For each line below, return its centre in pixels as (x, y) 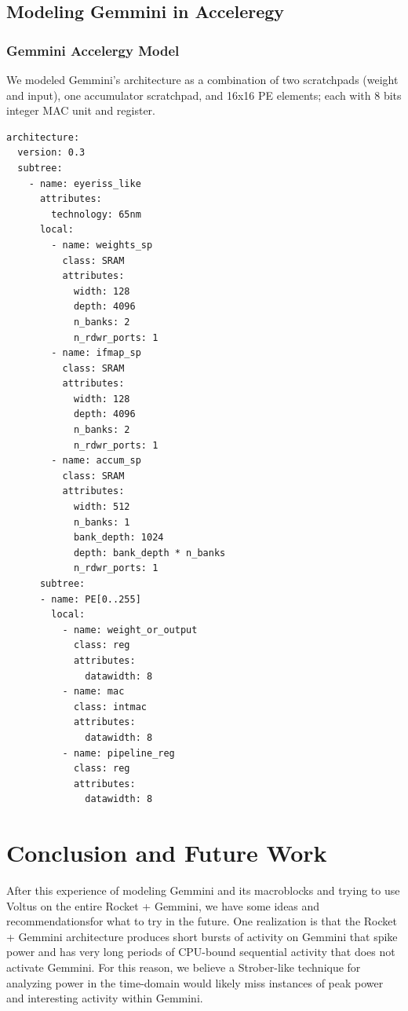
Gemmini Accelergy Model (93, 50)
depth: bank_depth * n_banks (149, 553)
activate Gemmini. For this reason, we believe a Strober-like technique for (184, 967)
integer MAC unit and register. (81, 110)
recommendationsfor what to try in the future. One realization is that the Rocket (202, 921)
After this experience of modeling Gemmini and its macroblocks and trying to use (203, 890)
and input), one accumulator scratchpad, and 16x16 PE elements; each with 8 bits (204, 95)
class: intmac (110, 707)
